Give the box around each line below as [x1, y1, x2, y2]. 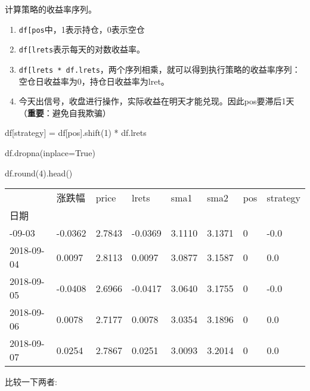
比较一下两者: [5, 376, 57, 388]
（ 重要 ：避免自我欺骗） [18, 106, 111, 119]
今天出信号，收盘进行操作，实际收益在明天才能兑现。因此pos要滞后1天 [18, 95, 294, 107]
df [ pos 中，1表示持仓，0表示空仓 [18, 23, 145, 35]
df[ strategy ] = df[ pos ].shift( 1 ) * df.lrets [5, 126, 147, 139]
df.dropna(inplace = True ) [5, 146, 95, 159]
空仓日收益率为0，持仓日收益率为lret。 [18, 75, 169, 87]
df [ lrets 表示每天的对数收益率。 [18, 43, 145, 55]
